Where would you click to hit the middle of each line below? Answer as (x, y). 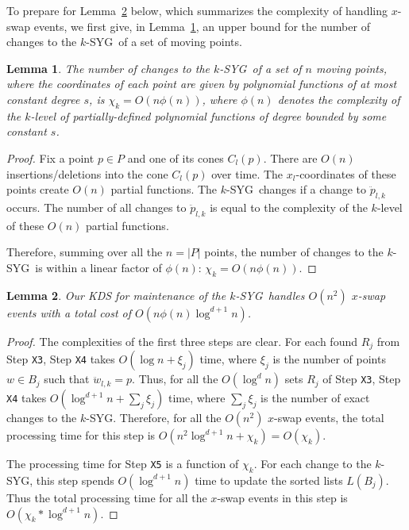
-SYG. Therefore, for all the (154, 418)
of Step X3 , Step (362, 379)
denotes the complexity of (339, 99)
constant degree (43, 99)
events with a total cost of (69, 312)
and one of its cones (176, 157)
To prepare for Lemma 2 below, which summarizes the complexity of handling (197, 10)
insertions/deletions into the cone (87, 173)
